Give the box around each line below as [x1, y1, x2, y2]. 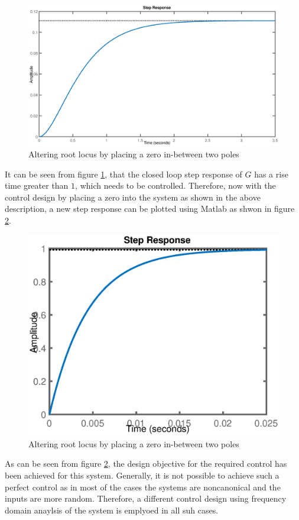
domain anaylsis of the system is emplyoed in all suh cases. [5, 503, 219, 516]
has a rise [254, 167, 288, 180]
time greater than [5, 179, 69, 192]
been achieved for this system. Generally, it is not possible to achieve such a [5, 469, 279, 481]
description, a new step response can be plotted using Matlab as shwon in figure [5, 202, 295, 215]
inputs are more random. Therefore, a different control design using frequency [5, 492, 287, 505]
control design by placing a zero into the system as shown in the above [5, 190, 261, 203]
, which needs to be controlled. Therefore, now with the [75, 179, 276, 192]
